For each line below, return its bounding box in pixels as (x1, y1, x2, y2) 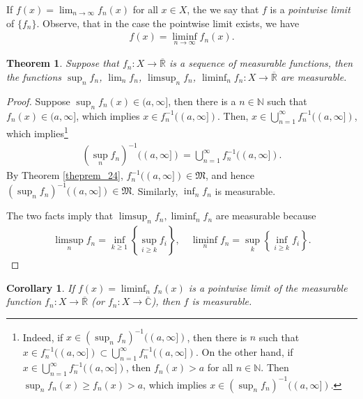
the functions (6, 70, 62, 84)
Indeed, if (22, 329, 63, 344)
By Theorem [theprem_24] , (6, 168, 123, 182)
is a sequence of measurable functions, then (169, 56, 353, 70)
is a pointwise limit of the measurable (188, 280, 348, 295)
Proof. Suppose (6, 93, 70, 108)
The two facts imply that (6, 208, 114, 223)
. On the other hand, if (195, 345, 293, 359)
